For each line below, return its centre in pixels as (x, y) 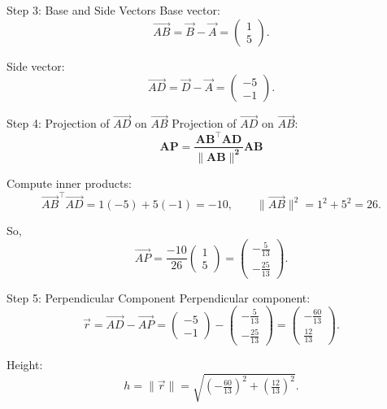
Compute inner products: (69, 183)
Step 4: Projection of (58, 123)
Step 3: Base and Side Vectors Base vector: (113, 10)
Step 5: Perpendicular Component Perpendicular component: (159, 297)
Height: (25, 365)
